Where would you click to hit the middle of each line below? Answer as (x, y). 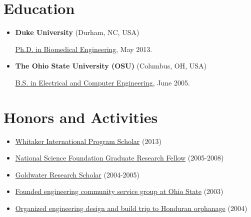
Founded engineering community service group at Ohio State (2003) (119, 191)
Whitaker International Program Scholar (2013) (88, 141)
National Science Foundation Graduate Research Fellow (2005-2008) (119, 158)
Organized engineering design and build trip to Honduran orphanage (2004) (131, 208)
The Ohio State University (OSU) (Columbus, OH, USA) (111, 66)
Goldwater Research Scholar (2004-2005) (77, 174)
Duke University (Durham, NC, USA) (77, 32)
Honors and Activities (81, 117)
